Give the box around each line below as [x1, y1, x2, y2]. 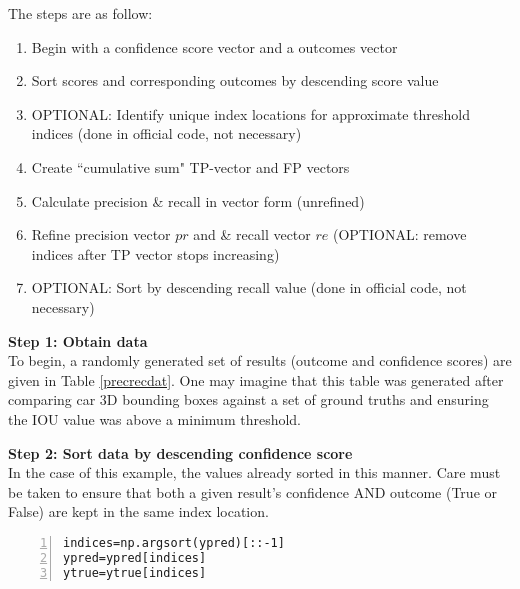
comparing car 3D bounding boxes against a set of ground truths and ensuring [8, 389, 489, 410]
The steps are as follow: [8, 3, 153, 23]
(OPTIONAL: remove [332, 224, 467, 245]
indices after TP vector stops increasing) [31, 243, 280, 264]
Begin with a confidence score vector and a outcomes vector [31, 36, 398, 57]
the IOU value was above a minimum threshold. [8, 408, 302, 429]
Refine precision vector [31, 224, 171, 245]
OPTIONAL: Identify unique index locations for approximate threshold [31, 103, 471, 124]
